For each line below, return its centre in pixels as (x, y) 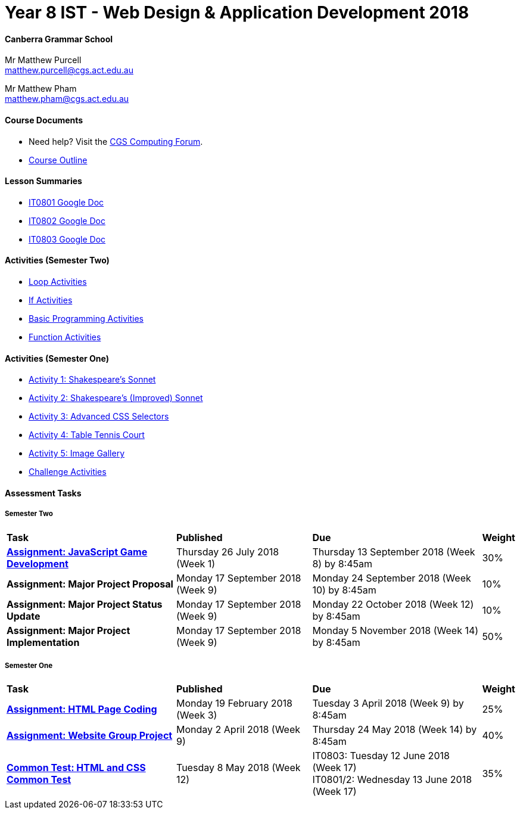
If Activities (51, 300)
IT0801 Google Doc (66, 202)
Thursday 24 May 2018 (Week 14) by (395, 730)
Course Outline (58, 160)
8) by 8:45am (342, 563)
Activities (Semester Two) (57, 260)
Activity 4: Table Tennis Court (87, 435)
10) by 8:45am (344, 590)
